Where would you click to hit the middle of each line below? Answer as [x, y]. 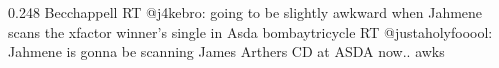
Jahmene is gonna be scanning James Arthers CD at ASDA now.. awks [226, 51]
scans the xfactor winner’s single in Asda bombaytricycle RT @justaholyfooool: [250, 31]
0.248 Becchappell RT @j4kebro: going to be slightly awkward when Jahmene [245, 12]
